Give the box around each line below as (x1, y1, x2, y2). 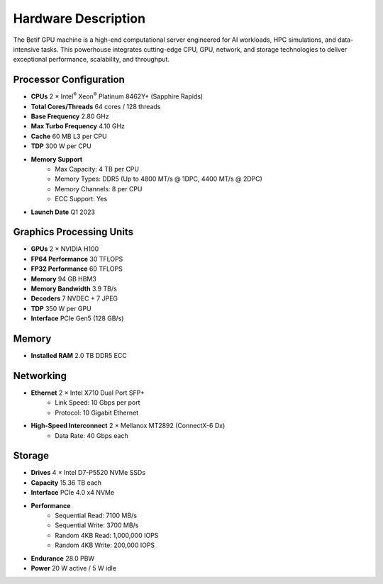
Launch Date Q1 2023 (30, 208, 96, 216)
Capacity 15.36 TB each (30, 478, 102, 487)
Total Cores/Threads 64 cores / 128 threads (30, 102, 161, 111)
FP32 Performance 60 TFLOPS (30, 264, 123, 273)
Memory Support (30, 155, 83, 163)
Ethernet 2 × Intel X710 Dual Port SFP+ (30, 388, 145, 397)
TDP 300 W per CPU (30, 142, 91, 150)
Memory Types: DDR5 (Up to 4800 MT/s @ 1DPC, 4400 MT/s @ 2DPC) (55, 174, 262, 184)
